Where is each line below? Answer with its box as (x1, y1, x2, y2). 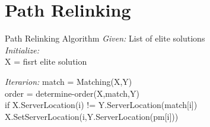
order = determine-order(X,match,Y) (5, 87, 139, 99)
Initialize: (5, 43, 40, 56)
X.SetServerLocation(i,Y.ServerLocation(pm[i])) (5, 110, 179, 122)
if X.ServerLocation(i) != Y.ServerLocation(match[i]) (5, 99, 198, 111)
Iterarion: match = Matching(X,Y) (5, 75, 132, 87)
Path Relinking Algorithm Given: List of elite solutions (5, 32, 205, 45)
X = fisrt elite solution (5, 55, 87, 68)
